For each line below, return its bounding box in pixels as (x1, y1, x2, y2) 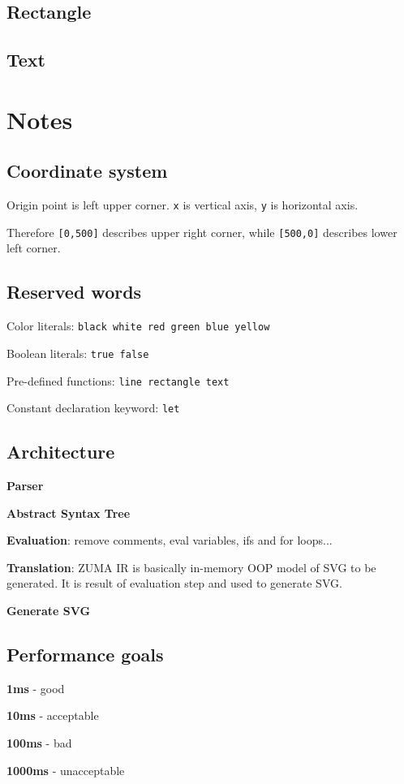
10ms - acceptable (6, 707, 99, 724)
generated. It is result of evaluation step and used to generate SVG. (6, 575, 342, 592)
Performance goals (6, 642, 164, 667)
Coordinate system (6, 158, 168, 183)
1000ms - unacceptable (6, 761, 125, 778)
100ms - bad (6, 734, 72, 752)
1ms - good (6, 679, 65, 696)
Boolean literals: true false (6, 344, 149, 361)
